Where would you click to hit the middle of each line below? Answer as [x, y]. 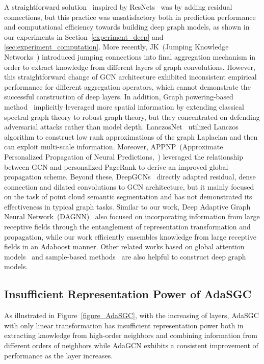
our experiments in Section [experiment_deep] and [84, 36]
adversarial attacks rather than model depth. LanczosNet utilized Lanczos [121, 127]
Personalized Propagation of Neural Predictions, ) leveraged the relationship [124, 156]
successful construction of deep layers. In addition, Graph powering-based [119, 97]
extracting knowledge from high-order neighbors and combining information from [131, 335]
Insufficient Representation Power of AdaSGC [128, 294]
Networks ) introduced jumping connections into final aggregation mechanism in [130, 56]
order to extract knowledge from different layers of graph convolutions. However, [130, 67]
